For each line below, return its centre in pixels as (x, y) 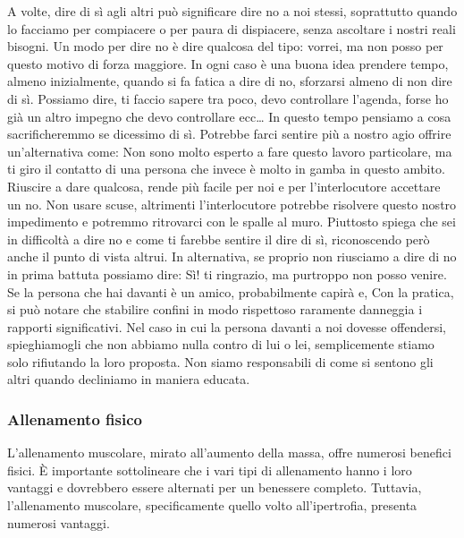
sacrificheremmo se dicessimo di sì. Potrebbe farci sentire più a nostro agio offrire (229, 134)
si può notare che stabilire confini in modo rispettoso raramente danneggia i (215, 309)
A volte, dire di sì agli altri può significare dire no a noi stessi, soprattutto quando (232, 11)
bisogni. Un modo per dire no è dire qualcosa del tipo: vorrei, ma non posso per (225, 46)
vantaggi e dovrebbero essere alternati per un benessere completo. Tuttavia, (215, 487)
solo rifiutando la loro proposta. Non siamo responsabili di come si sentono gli (220, 361)
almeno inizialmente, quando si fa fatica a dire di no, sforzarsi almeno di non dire (230, 81)
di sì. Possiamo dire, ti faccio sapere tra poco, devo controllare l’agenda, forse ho (228, 98)
